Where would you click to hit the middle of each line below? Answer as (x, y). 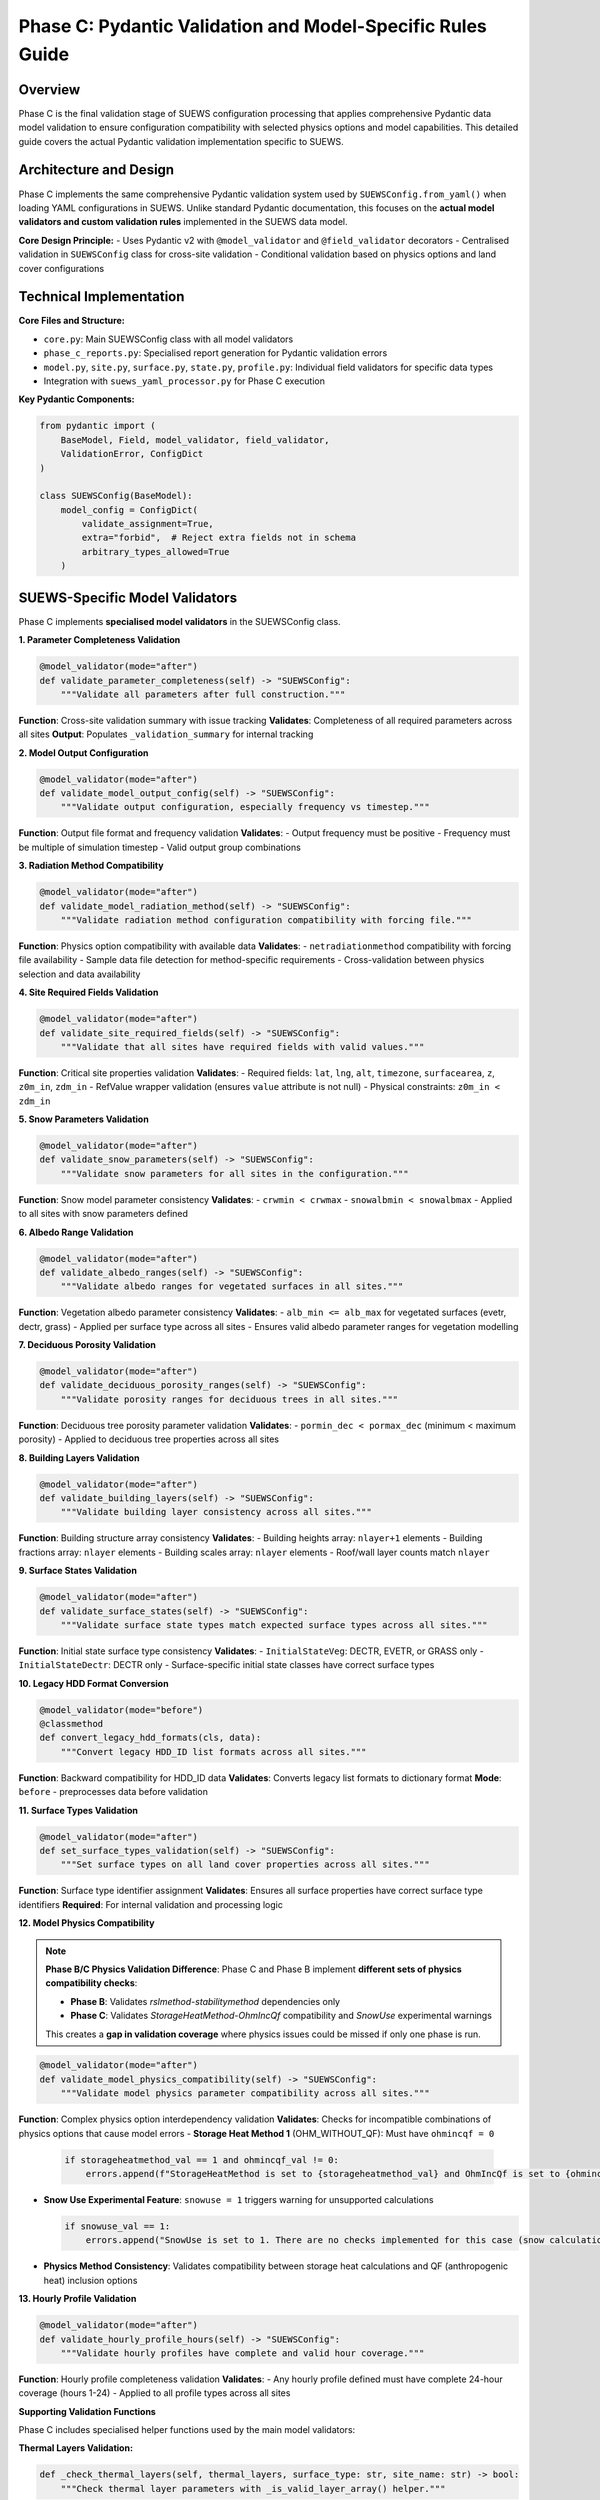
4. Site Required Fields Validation (88, 992)
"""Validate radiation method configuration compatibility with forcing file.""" (266, 919)
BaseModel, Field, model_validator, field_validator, (195, 439)
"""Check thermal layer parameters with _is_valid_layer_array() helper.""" (253, 2488)
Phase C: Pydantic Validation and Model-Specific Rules (252, 26)
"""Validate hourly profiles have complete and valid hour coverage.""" (242, 2353)
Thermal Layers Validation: (76, 2448)
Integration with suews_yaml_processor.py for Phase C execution (184, 381)
